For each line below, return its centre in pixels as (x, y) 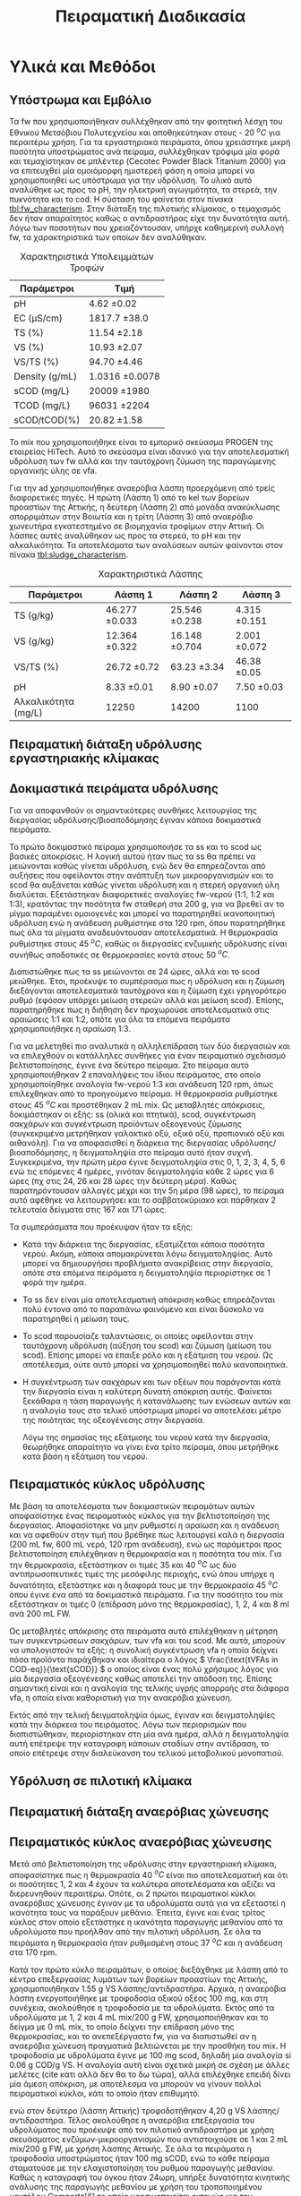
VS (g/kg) (34, 640)
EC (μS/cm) (38, 318)
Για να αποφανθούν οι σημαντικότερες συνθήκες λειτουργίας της (133, 810)
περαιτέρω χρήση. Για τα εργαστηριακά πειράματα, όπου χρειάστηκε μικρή (150, 142)
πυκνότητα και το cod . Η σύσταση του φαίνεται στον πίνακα (121, 199)
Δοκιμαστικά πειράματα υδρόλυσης (114, 789)
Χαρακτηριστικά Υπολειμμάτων (87, 256)
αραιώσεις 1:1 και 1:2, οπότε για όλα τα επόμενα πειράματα (120, 1019)
